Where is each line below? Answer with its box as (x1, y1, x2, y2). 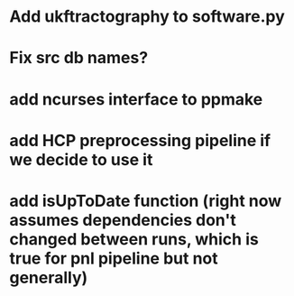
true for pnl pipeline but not (9, 248, 218, 268)
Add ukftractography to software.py (9, 6, 286, 27)
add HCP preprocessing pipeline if (9, 130, 271, 151)
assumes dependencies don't (9, 209, 236, 230)
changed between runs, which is (9, 228, 259, 249)
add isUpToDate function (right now (9, 190, 282, 211)
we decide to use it (9, 149, 153, 170)
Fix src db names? (9, 48, 149, 69)
